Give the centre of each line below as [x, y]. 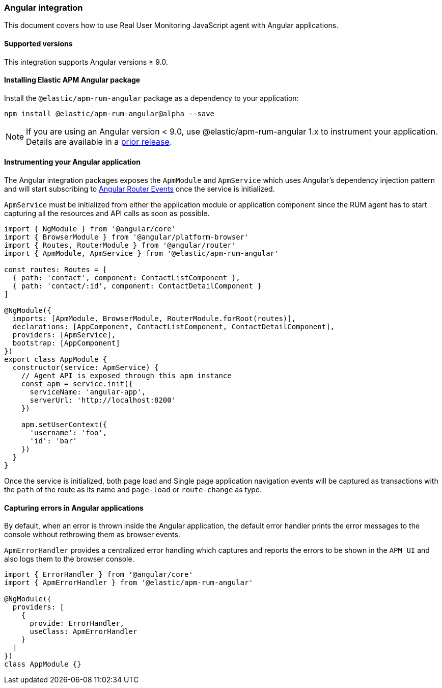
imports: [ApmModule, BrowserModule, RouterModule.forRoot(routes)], [154, 319]
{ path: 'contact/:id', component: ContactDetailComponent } [137, 286]
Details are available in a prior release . [99, 141]
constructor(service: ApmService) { [86, 368]
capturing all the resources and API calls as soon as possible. [107, 214]
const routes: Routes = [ [56, 270]
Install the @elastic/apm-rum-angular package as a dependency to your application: [151, 98]
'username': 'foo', [68, 433]
